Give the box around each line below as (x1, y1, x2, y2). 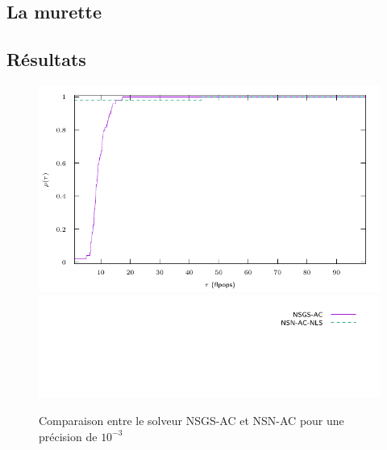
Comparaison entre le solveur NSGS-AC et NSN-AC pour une (39, 412, 344, 429)
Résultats (6, 47, 86, 72)
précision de (39, 427, 98, 444)
